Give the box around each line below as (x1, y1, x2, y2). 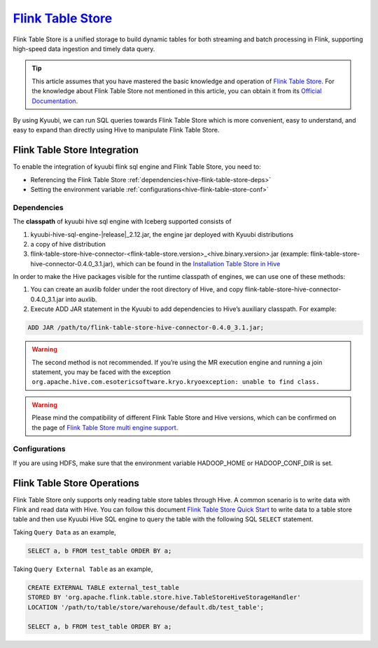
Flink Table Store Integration (13, 144, 139, 156)
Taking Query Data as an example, (13, 528, 117, 536)
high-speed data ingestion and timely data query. (13, 44, 155, 53)
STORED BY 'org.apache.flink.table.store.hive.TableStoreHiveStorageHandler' (27, 593, 301, 602)
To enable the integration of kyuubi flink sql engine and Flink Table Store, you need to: (13, 163, 262, 171)
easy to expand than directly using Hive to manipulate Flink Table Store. (13, 126, 220, 135)
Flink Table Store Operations (13, 477, 140, 489)
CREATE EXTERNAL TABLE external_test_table (27, 584, 180, 591)
